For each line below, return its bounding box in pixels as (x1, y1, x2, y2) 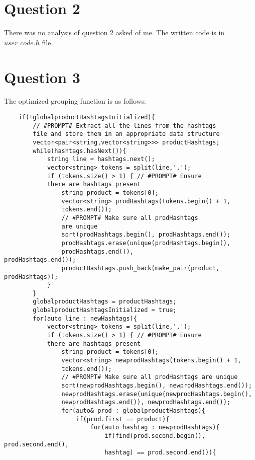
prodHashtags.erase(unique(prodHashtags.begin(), (61, 239, 231, 247)
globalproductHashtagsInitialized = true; (33, 306, 177, 314)
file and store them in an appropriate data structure (33, 130, 220, 138)
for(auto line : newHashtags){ (33, 315, 137, 322)
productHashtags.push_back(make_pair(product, (61, 264, 220, 272)
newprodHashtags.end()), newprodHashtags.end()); (61, 399, 231, 406)
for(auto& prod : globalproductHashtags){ (61, 407, 205, 414)
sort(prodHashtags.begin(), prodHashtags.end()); (61, 231, 231, 239)
